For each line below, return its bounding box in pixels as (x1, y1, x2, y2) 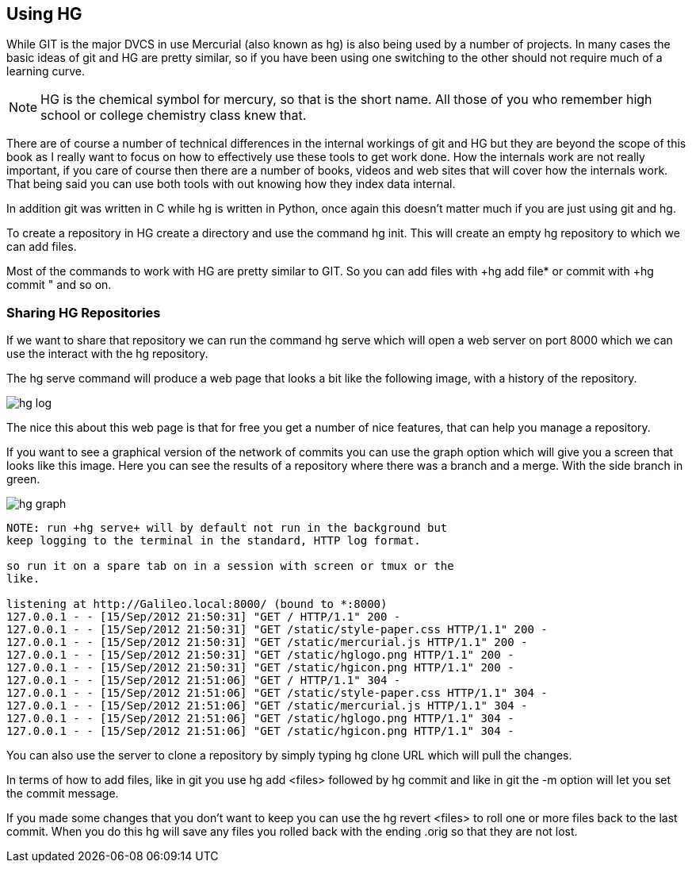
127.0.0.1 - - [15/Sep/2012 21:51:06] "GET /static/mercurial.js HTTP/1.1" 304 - (6, 699, 528, 713)
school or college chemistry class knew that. (40, 107, 307, 124)
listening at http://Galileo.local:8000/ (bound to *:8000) (6, 598, 388, 611)
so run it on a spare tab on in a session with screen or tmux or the (6, 559, 454, 573)
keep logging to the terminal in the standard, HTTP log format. (6, 534, 421, 548)
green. (6, 472, 40, 486)
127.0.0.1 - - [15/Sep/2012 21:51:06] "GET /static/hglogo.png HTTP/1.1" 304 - (6, 712, 514, 725)
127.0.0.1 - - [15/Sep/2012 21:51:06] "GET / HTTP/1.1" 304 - (6, 674, 401, 687)
